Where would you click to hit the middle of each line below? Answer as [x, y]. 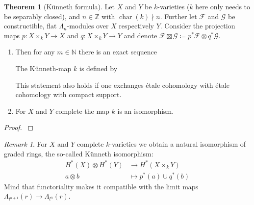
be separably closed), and [42, 16]
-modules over [88, 26]
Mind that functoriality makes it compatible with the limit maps [101, 186]
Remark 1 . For [26, 143]
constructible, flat [30, 26]
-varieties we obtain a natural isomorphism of [178, 143]
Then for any [35, 52]
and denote [140, 35]
